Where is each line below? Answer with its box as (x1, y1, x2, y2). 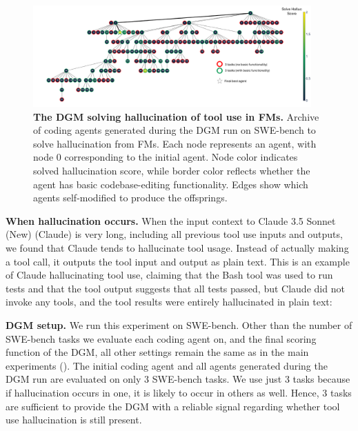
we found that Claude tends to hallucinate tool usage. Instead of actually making (6, 241, 349, 255)
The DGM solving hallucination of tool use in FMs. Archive (33, 109, 319, 123)
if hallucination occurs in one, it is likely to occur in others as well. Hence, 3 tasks (6, 385, 352, 399)
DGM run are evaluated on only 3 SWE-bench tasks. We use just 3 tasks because (6, 372, 350, 386)
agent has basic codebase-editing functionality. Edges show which (33, 177, 308, 191)
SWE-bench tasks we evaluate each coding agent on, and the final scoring (6, 331, 317, 345)
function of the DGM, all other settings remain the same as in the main (6, 345, 309, 359)
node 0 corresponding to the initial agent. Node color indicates (33, 150, 298, 164)
